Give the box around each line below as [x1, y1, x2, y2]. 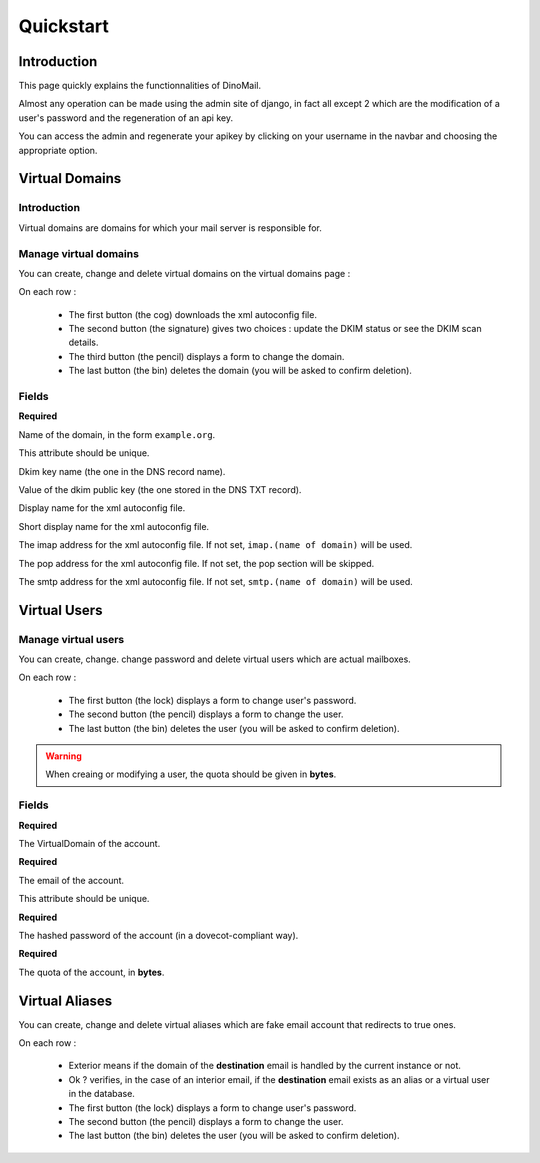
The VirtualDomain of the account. [18, 837, 161, 849]
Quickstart [18, 15, 110, 37]
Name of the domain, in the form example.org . [18, 428, 216, 440]
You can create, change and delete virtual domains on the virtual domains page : [18, 267, 351, 279]
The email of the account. [18, 874, 125, 886]
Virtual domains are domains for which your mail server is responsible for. [18, 221, 322, 234]
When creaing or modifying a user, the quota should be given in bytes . [45, 768, 337, 780]
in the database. [68, 1088, 135, 1100]
